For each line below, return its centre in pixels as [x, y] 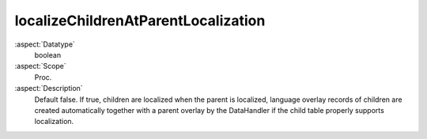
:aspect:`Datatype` [45, 44]
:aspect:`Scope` [40, 66]
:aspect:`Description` [49, 88]
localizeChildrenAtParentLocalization [140, 21]
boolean [48, 54]
